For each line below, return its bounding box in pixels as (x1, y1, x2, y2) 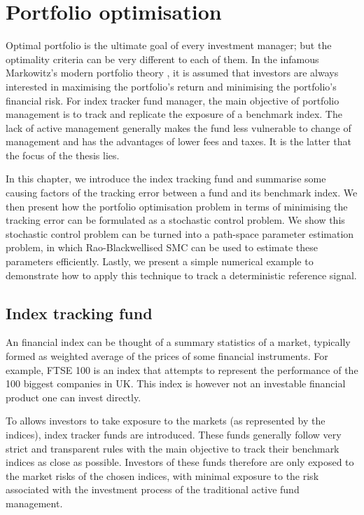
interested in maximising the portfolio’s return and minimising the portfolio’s (6, 79, 337, 93)
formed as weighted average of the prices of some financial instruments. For (6, 349, 328, 363)
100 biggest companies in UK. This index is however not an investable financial (6, 376, 346, 391)
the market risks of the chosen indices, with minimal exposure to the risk (6, 468, 319, 483)
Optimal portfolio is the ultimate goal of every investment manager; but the (6, 38, 332, 53)
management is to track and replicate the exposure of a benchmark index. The (6, 107, 342, 121)
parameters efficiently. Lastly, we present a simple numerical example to (6, 254, 314, 269)
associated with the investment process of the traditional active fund (6, 482, 300, 497)
